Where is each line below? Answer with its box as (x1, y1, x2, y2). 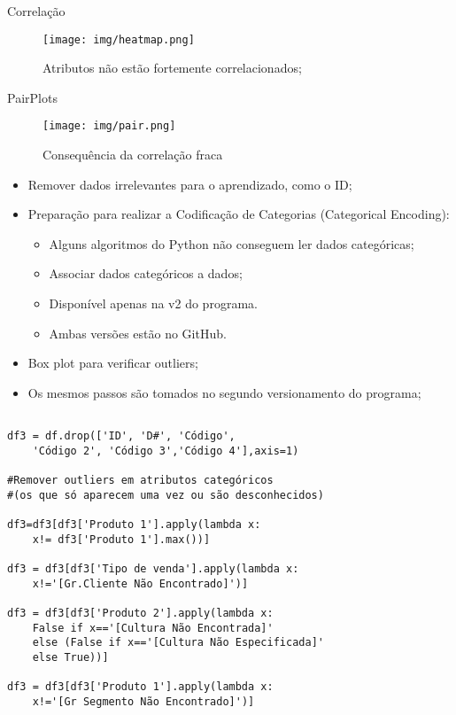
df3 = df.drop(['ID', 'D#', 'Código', (7, 430, 236, 443)
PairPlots (7, 88, 58, 106)
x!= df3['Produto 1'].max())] (32, 532, 211, 546)
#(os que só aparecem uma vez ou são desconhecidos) (7, 488, 324, 501)
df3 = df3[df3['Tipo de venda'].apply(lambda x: (7, 563, 299, 575)
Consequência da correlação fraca (43, 145, 223, 164)
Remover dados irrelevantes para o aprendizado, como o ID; (27, 175, 352, 193)
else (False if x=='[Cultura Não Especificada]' (32, 636, 324, 649)
